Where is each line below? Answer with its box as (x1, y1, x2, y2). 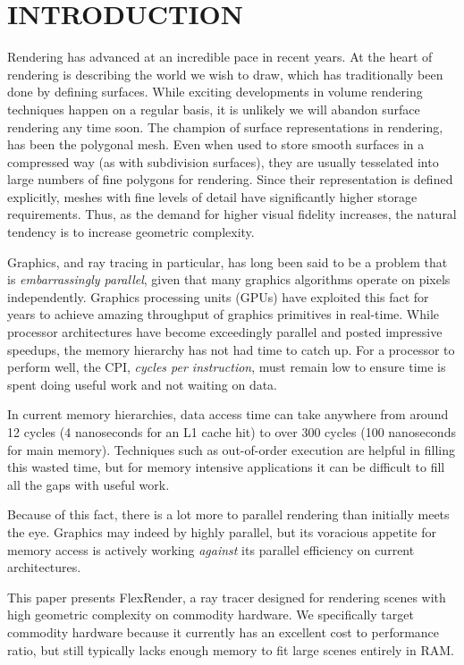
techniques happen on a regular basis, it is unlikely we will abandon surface (7, 99, 420, 118)
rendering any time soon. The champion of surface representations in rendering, (7, 117, 443, 136)
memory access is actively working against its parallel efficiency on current (7, 540, 415, 559)
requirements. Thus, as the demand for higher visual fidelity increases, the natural (7, 205, 457, 223)
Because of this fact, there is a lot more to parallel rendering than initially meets (7, 505, 450, 524)
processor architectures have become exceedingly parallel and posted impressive (7, 323, 443, 341)
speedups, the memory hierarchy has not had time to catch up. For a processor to (7, 340, 455, 358)
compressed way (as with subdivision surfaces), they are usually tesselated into (7, 152, 439, 171)
